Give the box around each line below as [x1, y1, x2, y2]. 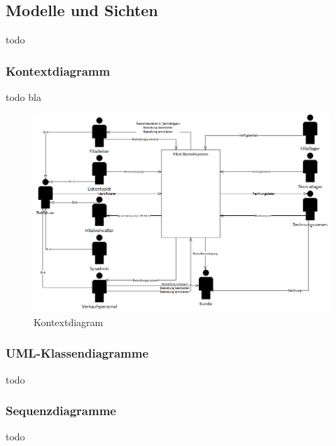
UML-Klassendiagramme [6, 344, 149, 362]
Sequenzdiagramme [6, 402, 116, 419]
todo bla [6, 90, 41, 104]
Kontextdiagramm [6, 62, 111, 79]
